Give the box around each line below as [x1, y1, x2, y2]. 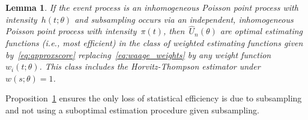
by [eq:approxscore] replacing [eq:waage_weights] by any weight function [5, 48, 271, 61]
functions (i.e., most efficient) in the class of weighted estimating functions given [5, 37, 303, 49]
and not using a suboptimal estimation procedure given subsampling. [5, 103, 259, 116]
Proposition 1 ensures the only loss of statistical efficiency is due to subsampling [5, 92, 302, 104]
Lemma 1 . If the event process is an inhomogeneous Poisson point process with [5, 1, 298, 13]
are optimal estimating [220, 25, 303, 37]
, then [163, 25, 185, 37]
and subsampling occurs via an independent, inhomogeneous [74, 13, 294, 25]
